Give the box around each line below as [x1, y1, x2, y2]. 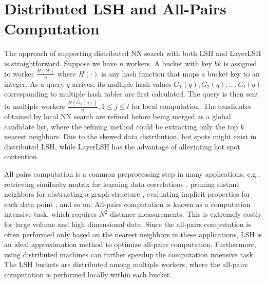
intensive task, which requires [4, 209, 97, 219]
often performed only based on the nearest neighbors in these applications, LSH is [4, 229, 262, 239]
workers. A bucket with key [126, 58, 212, 68]
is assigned [223, 58, 257, 68]
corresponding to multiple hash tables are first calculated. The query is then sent [4, 88, 259, 99]
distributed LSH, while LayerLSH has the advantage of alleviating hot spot [4, 141, 240, 152]
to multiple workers [4, 101, 65, 111]
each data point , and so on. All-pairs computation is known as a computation [4, 198, 251, 209]
